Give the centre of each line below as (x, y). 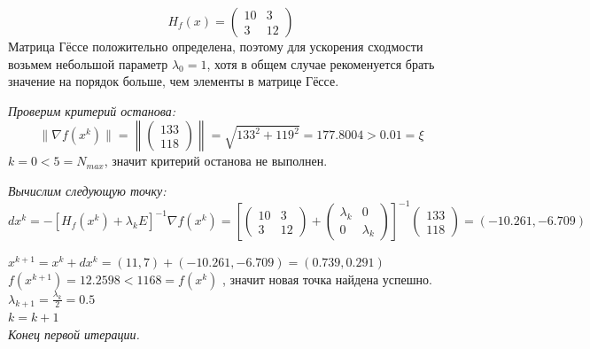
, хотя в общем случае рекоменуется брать (321, 63)
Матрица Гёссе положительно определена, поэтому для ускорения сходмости (216, 46)
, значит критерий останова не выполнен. (216, 161)
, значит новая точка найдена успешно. (327, 279)
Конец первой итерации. (74, 334)
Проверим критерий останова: (92, 110)
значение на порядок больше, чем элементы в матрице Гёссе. (174, 81)
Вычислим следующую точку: (87, 190)
